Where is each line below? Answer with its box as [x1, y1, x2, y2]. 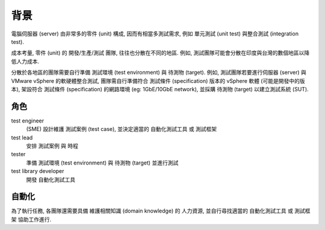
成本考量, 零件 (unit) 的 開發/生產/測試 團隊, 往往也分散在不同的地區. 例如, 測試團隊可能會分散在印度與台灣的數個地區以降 [11, 49, 310, 56]
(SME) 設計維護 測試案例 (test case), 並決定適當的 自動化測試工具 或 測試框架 [26, 126, 217, 133]
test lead [11, 134, 33, 141]
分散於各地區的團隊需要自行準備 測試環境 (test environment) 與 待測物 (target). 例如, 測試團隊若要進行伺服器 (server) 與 [11, 69, 307, 76]
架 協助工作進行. [11, 216, 51, 223]
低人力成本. [11, 58, 40, 65]
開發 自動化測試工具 [26, 176, 75, 183]
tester [11, 151, 26, 158]
